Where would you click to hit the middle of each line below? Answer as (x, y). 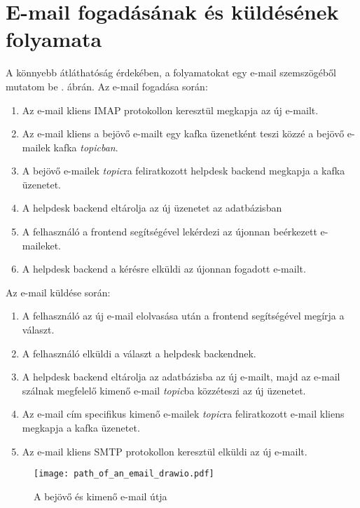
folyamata (54, 39)
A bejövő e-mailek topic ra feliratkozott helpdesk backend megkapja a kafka (184, 171)
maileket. (42, 245)
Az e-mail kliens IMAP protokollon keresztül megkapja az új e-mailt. (170, 110)
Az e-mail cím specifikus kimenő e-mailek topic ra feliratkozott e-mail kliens (183, 414)
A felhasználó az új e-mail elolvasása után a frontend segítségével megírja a (183, 316)
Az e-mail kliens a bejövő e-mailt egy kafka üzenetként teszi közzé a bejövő (183, 133)
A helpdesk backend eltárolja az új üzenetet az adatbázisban (152, 208)
